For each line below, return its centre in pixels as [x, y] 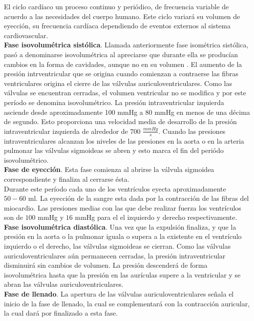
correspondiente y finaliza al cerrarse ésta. [67, 179]
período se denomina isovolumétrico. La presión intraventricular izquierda [114, 102]
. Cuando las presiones [192, 131]
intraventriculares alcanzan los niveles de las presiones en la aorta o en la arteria [124, 140]
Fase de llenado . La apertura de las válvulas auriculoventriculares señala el [119, 294]
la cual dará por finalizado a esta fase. [61, 313]
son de [13, 217]
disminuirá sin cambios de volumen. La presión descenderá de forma [106, 265]
